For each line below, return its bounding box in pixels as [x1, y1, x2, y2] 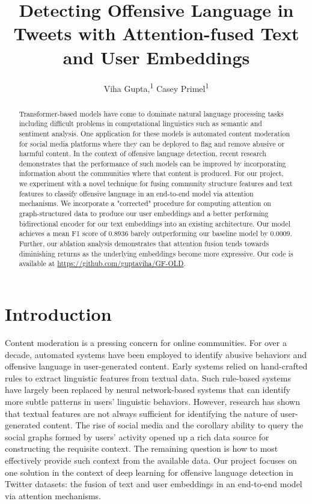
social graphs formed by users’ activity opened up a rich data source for [5, 430, 269, 443]
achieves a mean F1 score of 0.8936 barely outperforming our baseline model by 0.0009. [19, 228, 292, 238]
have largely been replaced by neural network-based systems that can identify [5, 383, 290, 396]
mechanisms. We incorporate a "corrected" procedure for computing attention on [19, 198, 271, 208]
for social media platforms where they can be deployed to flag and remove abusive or [19, 138, 285, 148]
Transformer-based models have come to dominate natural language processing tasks [19, 108, 284, 118]
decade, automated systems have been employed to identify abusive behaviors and [5, 348, 307, 360]
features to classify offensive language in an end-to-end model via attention [19, 188, 254, 198]
